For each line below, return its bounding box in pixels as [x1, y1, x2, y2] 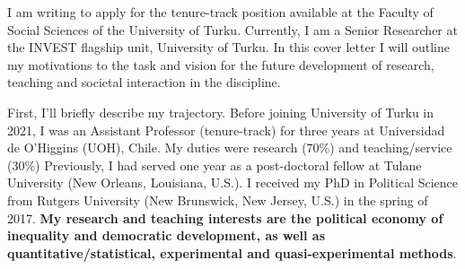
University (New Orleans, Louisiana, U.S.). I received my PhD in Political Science [7, 173, 459, 192]
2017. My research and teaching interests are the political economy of [7, 208, 443, 227]
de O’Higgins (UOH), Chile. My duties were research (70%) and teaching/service [7, 138, 452, 157]
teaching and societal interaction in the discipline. [7, 73, 281, 91]
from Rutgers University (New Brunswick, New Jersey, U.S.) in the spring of [7, 190, 428, 209]
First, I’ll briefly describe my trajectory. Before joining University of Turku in [7, 102, 434, 121]
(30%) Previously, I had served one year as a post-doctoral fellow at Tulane [7, 155, 422, 174]
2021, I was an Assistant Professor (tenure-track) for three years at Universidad [7, 120, 445, 139]
